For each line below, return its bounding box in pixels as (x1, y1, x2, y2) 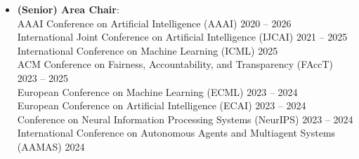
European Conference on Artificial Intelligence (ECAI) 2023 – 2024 (17, 98, 306, 113)
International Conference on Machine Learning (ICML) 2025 (17, 43, 278, 57)
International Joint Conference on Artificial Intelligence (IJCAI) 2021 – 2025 (17, 29, 348, 44)
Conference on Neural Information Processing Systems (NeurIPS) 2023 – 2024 (17, 111, 353, 126)
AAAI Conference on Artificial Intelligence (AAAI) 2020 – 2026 (17, 15, 292, 30)
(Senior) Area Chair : (17, 2, 119, 16)
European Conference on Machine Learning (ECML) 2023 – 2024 (17, 84, 298, 99)
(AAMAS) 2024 (17, 139, 85, 153)
